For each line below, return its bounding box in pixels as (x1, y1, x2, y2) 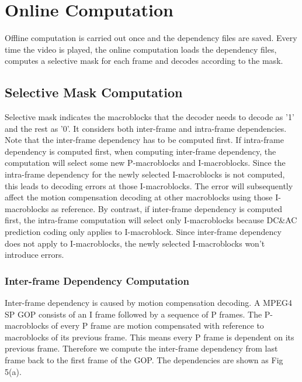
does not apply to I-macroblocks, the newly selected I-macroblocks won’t (5, 237, 265, 249)
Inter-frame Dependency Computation (5, 273, 189, 288)
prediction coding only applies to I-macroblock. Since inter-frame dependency (5, 226, 282, 238)
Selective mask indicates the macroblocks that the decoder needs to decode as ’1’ (5, 111, 294, 123)
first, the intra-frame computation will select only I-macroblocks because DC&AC (5, 214, 297, 226)
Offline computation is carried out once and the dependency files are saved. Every (5, 32, 297, 44)
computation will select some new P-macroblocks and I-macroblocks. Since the (5, 156, 286, 169)
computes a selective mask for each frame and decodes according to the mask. (5, 54, 283, 67)
